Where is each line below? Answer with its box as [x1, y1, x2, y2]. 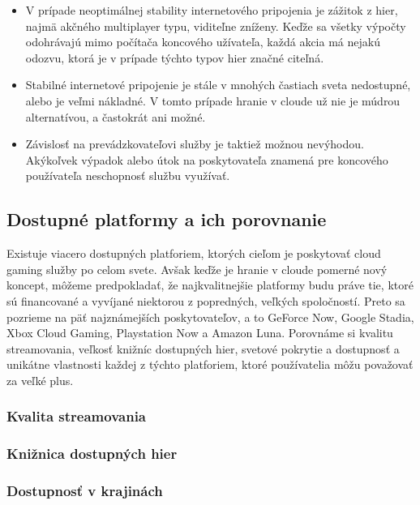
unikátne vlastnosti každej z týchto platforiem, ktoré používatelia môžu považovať [6, 356, 414, 373]
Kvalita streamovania [6, 406, 147, 426]
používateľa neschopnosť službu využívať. [25, 167, 230, 184]
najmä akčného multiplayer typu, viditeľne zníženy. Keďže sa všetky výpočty [25, 17, 406, 34]
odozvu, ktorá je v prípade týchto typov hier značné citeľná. [25, 49, 324, 66]
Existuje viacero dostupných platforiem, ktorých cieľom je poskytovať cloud [6, 245, 381, 262]
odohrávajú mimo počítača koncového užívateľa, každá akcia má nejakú [25, 33, 380, 50]
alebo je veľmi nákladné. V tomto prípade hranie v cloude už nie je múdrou [25, 92, 401, 109]
